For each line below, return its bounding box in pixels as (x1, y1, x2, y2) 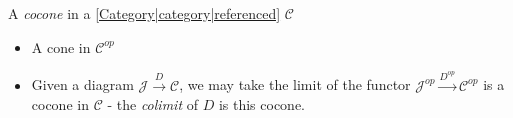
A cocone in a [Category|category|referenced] (8, 3, 281, 23)
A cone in (31, 36, 91, 57)
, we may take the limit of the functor (179, 74, 411, 95)
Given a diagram (31, 74, 134, 95)
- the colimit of (107, 94, 199, 115)
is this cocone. (218, 94, 306, 115)
